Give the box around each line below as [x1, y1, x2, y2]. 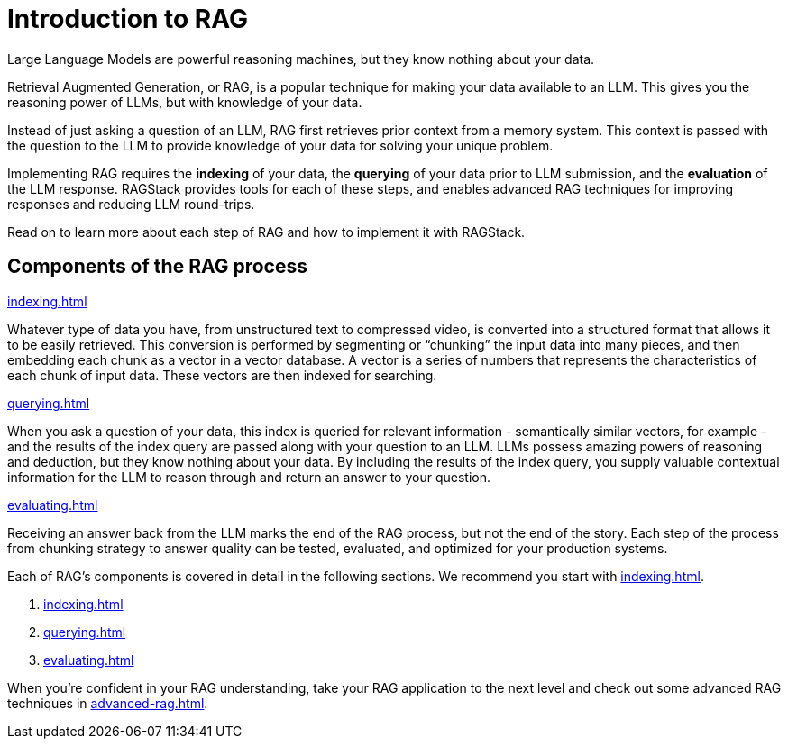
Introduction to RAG [7, 4, 248, 34]
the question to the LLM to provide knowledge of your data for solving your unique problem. [7, 137, 554, 153]
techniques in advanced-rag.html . [7, 695, 208, 711]
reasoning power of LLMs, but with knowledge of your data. [7, 94, 362, 110]
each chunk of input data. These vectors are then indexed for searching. [7, 367, 437, 383]
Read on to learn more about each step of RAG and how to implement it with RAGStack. [7, 223, 526, 240]
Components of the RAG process [7, 255, 307, 278]
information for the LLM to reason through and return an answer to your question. [7, 469, 490, 485]
